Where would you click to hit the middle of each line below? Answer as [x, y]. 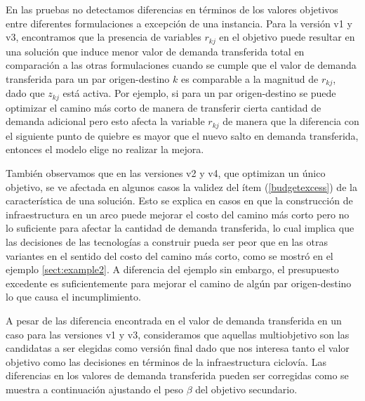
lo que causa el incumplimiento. [73, 297]
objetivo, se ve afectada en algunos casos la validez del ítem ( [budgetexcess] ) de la [181, 186]
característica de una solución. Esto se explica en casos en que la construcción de [179, 200]
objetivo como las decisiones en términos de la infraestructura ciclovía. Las [166, 361]
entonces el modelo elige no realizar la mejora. [105, 149]
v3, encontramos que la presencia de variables [104, 37]
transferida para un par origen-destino [88, 78]
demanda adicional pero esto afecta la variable [105, 121]
